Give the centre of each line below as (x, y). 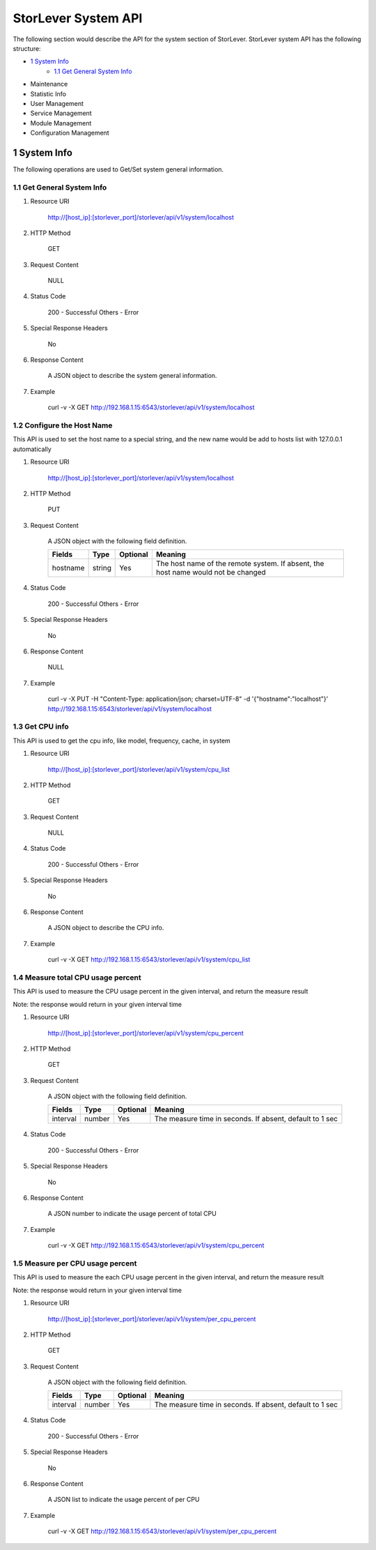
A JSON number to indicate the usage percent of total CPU (132, 1214)
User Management (57, 103)
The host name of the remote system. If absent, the (240, 563)
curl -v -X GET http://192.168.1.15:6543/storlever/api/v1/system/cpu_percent (156, 1245)
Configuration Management (70, 133)
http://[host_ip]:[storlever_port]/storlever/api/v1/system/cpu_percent (146, 1033)
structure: (27, 48)
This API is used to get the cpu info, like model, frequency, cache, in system (122, 740)
